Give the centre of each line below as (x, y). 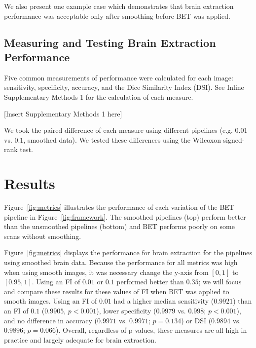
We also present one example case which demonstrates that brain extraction (119, 6)
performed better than (150, 282)
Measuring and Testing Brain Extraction (110, 42)
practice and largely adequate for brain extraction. (80, 339)
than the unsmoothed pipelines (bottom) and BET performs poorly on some (119, 226)
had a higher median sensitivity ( (164, 301)
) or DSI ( (196, 320)
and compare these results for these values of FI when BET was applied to (117, 291)
